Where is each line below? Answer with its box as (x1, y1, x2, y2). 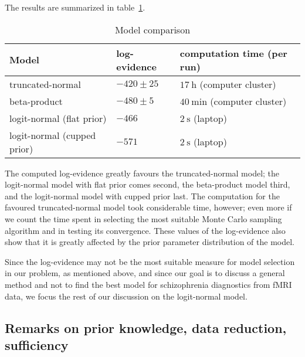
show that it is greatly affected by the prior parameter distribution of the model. (5, 236, 294, 248)
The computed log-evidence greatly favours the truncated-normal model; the (5, 166, 280, 179)
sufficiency (5, 335, 69, 353)
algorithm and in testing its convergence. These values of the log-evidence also (5, 224, 286, 236)
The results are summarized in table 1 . (5, 1, 145, 13)
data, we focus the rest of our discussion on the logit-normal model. (5, 290, 248, 302)
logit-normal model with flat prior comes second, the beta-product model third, (5, 178, 290, 191)
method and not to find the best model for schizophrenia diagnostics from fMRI (5, 278, 292, 290)
